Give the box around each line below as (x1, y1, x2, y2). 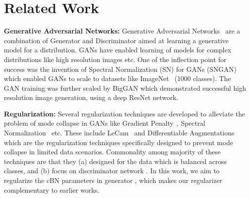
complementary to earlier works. (4, 184, 99, 195)
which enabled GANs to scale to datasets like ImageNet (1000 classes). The (4, 73, 231, 83)
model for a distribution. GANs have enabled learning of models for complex (4, 45, 232, 55)
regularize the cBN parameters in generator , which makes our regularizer (4, 175, 222, 185)
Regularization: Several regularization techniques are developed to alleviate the (4, 108, 245, 118)
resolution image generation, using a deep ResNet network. (4, 92, 178, 102)
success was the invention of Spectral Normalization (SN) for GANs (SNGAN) (4, 64, 237, 74)
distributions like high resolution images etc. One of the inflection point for (4, 54, 227, 64)
